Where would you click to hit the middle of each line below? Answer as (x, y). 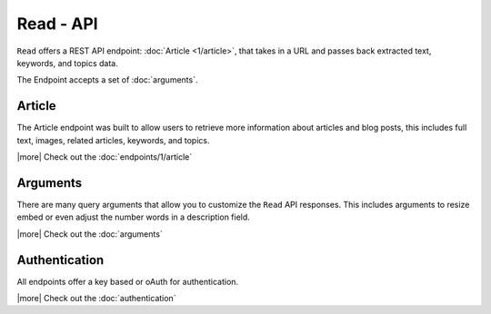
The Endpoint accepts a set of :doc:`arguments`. (107, 80)
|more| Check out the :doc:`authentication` (96, 298)
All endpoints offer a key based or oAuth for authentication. (128, 281)
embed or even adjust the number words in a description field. (133, 217)
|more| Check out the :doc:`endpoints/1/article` (105, 157)
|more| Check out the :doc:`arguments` (90, 234)
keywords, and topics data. (67, 63)
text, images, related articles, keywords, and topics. (113, 140)
